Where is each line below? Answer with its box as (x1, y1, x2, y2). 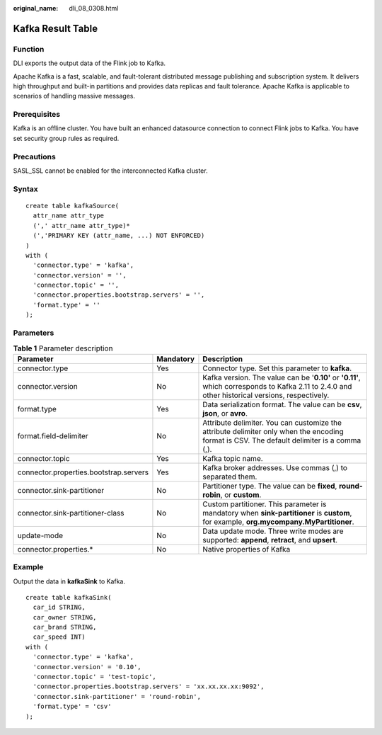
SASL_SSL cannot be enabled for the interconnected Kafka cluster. (13, 166, 208, 175)
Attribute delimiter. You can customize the (202, 418, 342, 428)
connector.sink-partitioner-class (17, 508, 125, 518)
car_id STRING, (33, 603, 86, 612)
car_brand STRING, (33, 623, 97, 632)
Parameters (13, 328, 54, 338)
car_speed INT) (33, 633, 86, 641)
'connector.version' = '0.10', (33, 663, 141, 671)
